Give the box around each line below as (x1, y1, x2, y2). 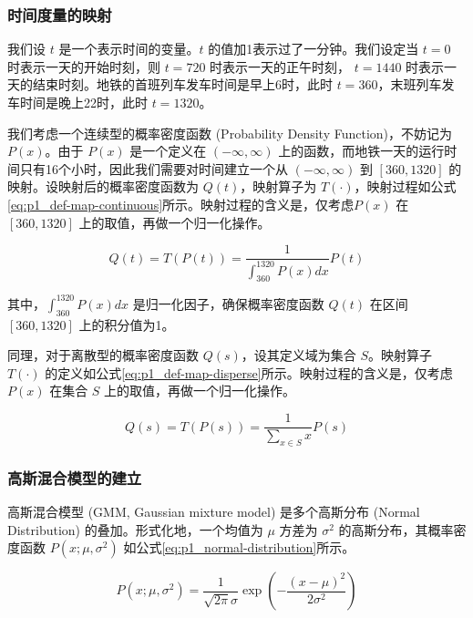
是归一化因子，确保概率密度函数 (132, 294, 324, 313)
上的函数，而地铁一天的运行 (278, 141, 445, 160)
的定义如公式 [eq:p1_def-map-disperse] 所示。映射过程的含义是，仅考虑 (45, 363, 453, 382)
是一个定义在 (129, 141, 207, 160)
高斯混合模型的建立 (7, 466, 142, 489)
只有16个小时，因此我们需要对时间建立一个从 (19, 159, 288, 178)
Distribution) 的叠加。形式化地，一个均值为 (7, 520, 263, 539)
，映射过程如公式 (354, 177, 457, 196)
